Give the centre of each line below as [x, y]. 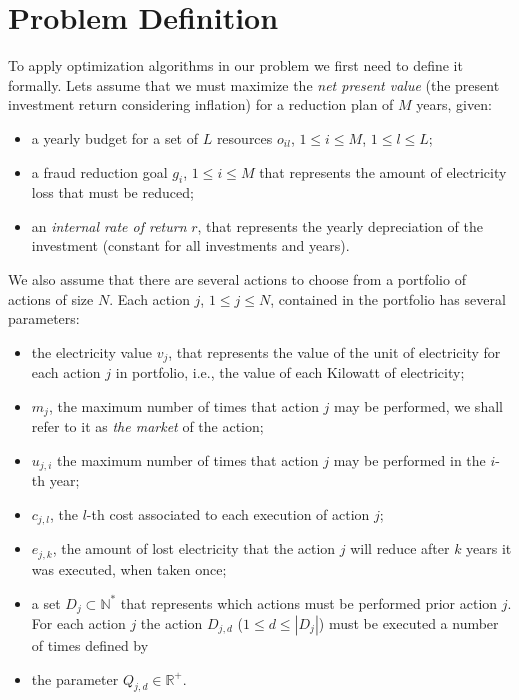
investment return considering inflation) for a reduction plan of [201, 104]
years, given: [454, 104]
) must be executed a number [408, 622]
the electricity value [91, 351]
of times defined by [90, 644]
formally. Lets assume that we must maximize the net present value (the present [254, 84]
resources [244, 137]
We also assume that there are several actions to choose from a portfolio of [237, 279]
